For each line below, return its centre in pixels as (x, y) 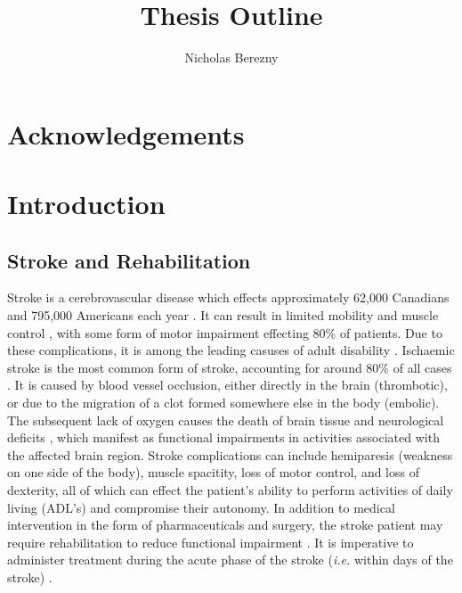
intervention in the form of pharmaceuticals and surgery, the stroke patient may (225, 525)
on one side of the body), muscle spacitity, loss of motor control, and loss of (213, 472)
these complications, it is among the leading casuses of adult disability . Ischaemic (231, 350)
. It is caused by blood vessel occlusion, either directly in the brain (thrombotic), (227, 385)
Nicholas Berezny (231, 58)
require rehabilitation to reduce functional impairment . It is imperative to (211, 542)
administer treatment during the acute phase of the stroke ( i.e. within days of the (230, 560)
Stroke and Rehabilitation (129, 260)
